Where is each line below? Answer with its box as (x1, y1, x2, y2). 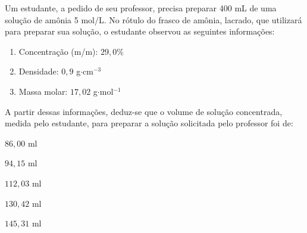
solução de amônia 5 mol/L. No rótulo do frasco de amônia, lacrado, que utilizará (5, 13, 302, 26)
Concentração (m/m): (18, 45, 98, 57)
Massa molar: (18, 85, 68, 97)
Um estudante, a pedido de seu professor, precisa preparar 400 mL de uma (5, 2, 277, 14)
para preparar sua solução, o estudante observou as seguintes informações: (5, 25, 275, 38)
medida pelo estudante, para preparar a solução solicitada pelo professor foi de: (5, 117, 293, 129)
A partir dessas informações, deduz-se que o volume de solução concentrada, (5, 105, 283, 117)
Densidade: (18, 65, 59, 77)
